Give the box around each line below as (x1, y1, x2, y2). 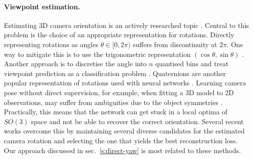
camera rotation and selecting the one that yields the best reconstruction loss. (4, 135, 238, 145)
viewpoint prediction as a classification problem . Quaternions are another (4, 68, 226, 78)
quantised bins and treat (155, 58, 229, 69)
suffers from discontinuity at (133, 39, 217, 49)
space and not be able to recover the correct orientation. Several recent (31, 116, 244, 126)
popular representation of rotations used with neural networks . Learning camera (4, 78, 246, 88)
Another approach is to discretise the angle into (4, 58, 147, 69)
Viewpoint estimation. (4, 1, 80, 11)
